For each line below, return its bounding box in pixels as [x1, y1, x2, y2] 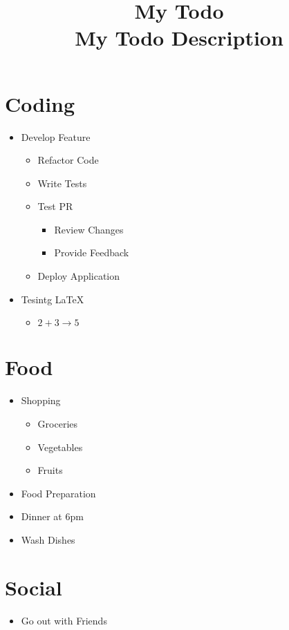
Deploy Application [37, 269, 120, 283]
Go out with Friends [21, 613, 107, 627]
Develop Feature [21, 129, 91, 144]
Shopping [21, 393, 61, 408]
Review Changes [54, 222, 124, 236]
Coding [5, 89, 75, 117]
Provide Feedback [54, 245, 129, 260]
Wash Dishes [21, 532, 75, 546]
